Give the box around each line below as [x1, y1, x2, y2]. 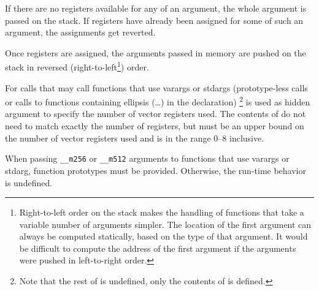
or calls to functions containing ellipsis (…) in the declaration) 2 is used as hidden [5, 94, 310, 108]
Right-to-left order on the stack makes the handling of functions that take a [19, 206, 304, 219]
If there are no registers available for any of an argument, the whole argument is [5, 2, 307, 14]
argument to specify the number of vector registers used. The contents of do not [5, 107, 306, 120]
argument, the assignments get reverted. [5, 26, 156, 39]
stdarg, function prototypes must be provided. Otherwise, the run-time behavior [5, 164, 306, 176]
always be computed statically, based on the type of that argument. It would [19, 230, 308, 243]
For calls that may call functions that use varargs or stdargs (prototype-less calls [5, 81, 308, 94]
